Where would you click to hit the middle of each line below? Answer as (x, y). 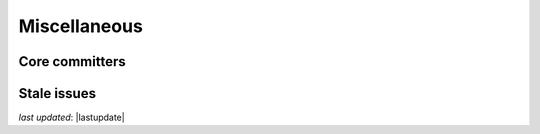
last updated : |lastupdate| (71, 117)
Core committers (72, 61)
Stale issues (57, 93)
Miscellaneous (81, 26)
